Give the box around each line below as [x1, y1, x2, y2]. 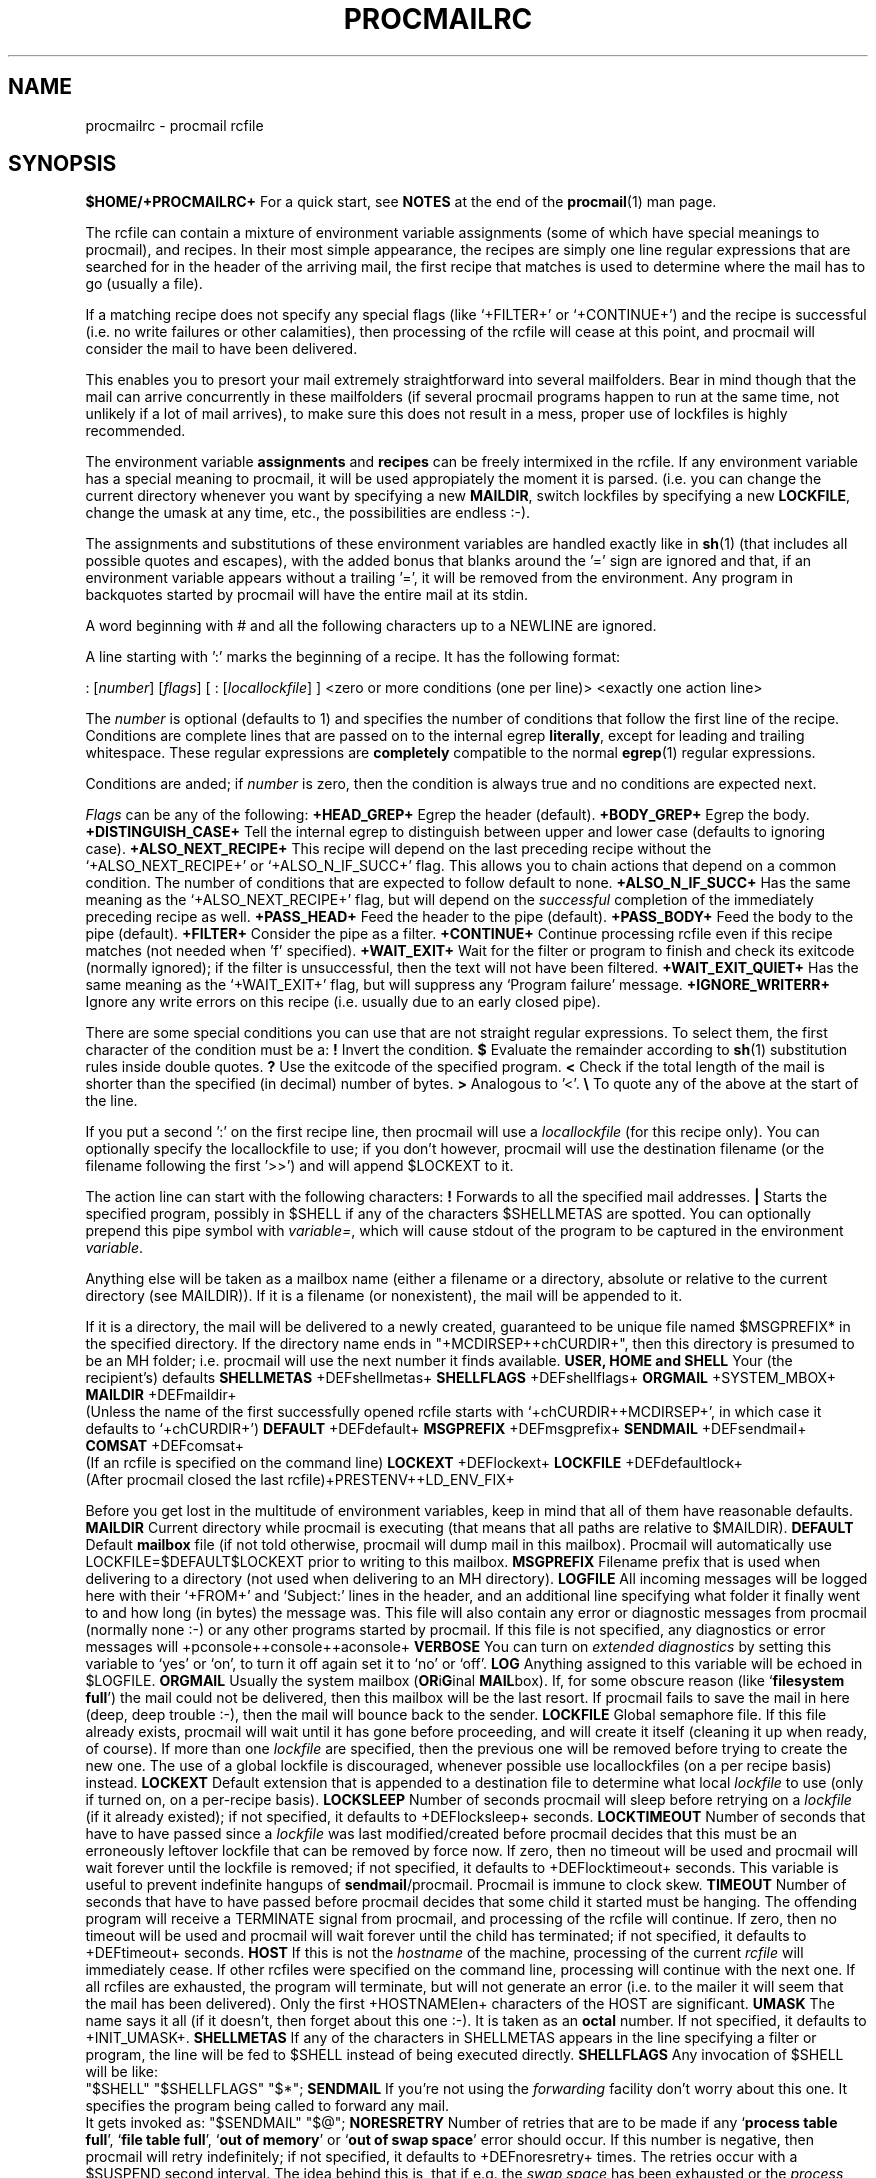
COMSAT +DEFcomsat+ [85, 1437, 244, 1455]
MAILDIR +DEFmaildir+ [85, 1386, 237, 1404]
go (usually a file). [85, 275, 203, 293]
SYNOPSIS [8, 151, 117, 177]
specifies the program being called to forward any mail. [85, 2097, 450, 2115]
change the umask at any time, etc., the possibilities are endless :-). [85, 504, 531, 522]
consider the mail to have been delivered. [85, 340, 358, 358]
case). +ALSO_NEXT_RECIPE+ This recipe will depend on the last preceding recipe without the [85, 840, 712, 858]
